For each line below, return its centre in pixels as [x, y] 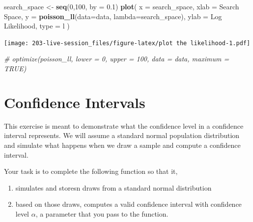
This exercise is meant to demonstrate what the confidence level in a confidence [124, 125]
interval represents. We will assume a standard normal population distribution [122, 135]
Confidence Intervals [75, 102]
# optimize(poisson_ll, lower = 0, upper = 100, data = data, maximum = [117, 59]
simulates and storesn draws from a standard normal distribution [113, 187]
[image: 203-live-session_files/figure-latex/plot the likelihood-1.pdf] [127, 43]
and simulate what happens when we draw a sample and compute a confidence [122, 145]
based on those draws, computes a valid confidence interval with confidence [128, 204]
